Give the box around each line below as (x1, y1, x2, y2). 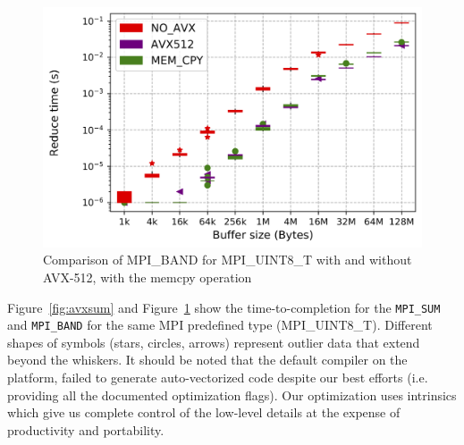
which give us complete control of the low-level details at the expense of (7, 403, 401, 422)
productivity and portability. (7, 420, 165, 439)
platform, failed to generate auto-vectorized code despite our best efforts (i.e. (7, 368, 428, 386)
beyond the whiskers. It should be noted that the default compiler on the (7, 350, 408, 369)
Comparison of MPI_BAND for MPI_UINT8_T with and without (43, 250, 412, 269)
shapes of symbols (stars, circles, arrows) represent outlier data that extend (7, 332, 420, 351)
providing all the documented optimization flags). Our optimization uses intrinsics (7, 385, 457, 404)
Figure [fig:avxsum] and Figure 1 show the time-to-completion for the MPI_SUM (7, 298, 441, 316)
